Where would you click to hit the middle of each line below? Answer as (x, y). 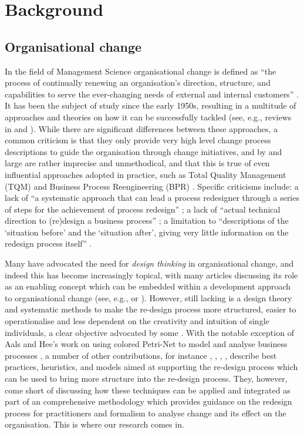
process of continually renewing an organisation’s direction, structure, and (138, 83)
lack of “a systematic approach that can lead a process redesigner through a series (152, 198)
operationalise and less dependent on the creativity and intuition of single (137, 321)
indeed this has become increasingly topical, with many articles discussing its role (151, 275)
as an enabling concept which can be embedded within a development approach (148, 286)
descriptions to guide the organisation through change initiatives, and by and (143, 151)
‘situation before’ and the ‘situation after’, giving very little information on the (147, 232)
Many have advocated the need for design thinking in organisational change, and (149, 263)
